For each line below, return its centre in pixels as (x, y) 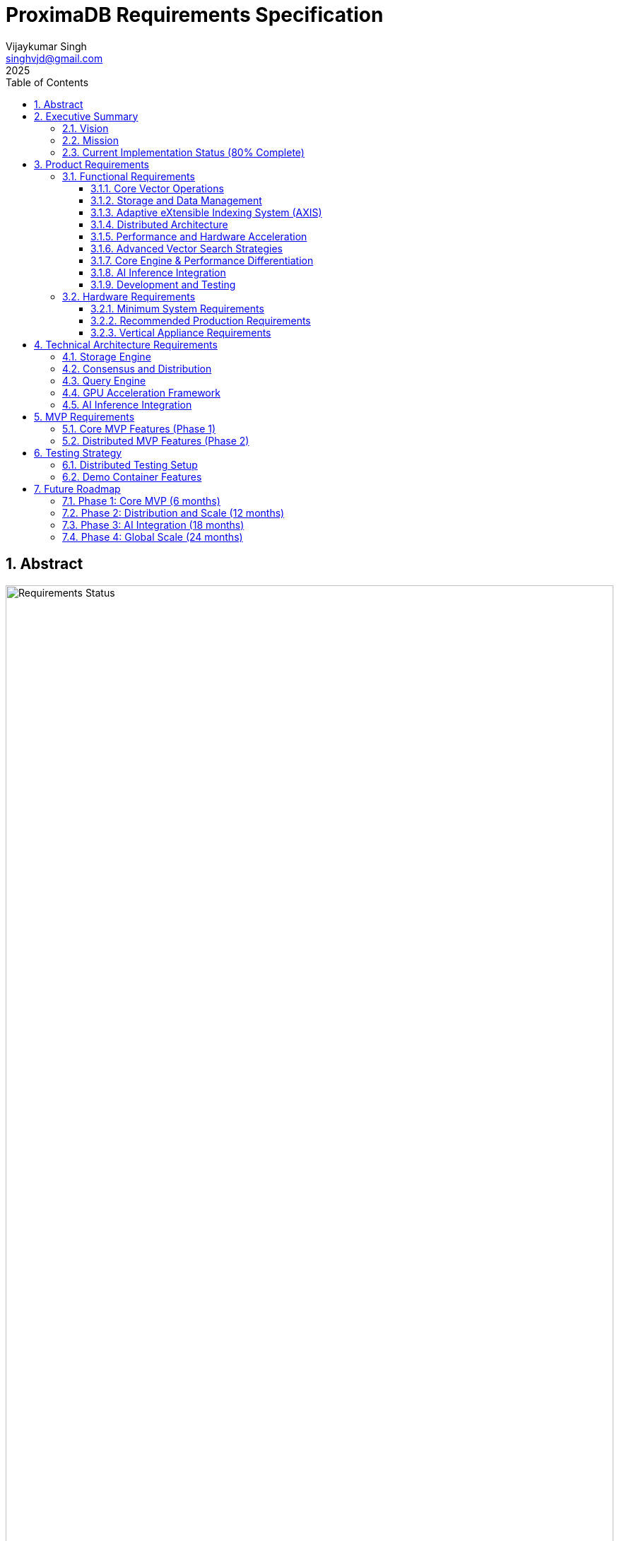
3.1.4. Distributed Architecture (159, 224)
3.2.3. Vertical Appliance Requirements (181, 332)
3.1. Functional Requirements (129, 176)
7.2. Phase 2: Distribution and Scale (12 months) (173, 512)
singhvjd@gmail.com (54, 58)
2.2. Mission (90, 140)
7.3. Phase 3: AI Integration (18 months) (153, 525)
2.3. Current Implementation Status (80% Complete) (183, 152)
